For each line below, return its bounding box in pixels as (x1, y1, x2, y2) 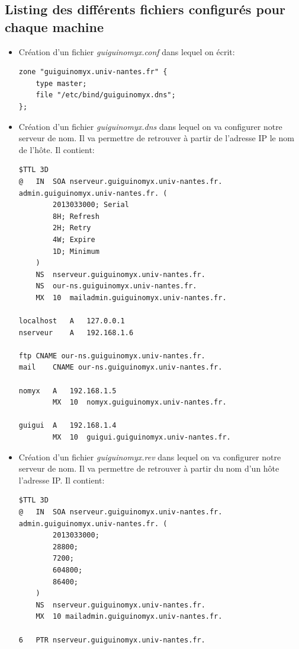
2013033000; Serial (53, 201, 129, 209)
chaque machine (5, 17, 104, 36)
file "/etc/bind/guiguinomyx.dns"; (36, 91, 176, 100)
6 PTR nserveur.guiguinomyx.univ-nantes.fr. (18, 635, 205, 644)
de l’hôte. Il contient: (18, 143, 95, 155)
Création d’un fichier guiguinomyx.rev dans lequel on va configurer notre (18, 450, 281, 463)
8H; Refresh (53, 212, 99, 221)
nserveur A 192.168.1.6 (18, 328, 134, 337)
